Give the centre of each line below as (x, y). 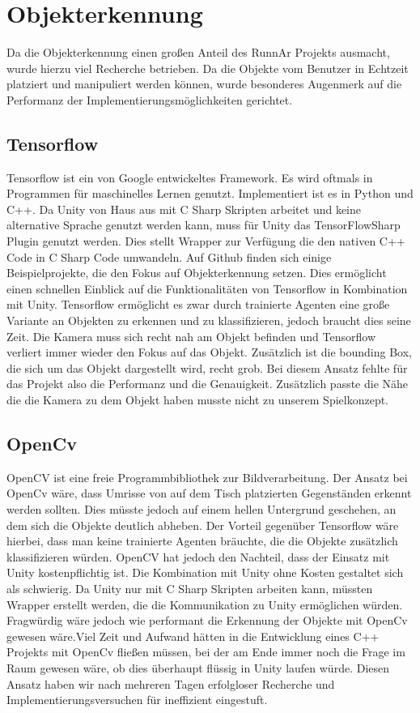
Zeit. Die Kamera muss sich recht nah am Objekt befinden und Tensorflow (191, 336)
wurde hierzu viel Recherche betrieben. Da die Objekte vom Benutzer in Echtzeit (208, 68)
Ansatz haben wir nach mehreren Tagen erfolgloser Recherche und (171, 683)
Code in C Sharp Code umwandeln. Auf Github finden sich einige (169, 256)
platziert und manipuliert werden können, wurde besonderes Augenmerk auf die (204, 84)
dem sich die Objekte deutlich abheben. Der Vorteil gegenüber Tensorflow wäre (203, 525)
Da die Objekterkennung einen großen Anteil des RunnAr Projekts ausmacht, (198, 52)
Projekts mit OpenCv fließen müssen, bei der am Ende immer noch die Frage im (206, 652)
